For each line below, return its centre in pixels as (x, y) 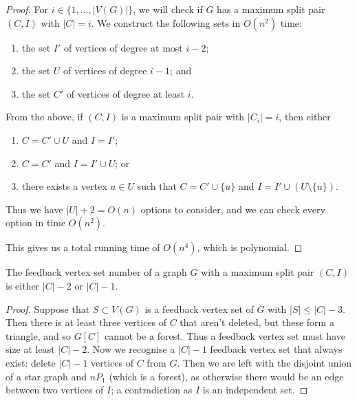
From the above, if (44, 117)
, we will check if (168, 9)
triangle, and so (39, 335)
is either (23, 285)
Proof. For (27, 9)
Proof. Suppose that (48, 308)
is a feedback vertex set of (199, 308)
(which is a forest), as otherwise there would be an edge (226, 376)
